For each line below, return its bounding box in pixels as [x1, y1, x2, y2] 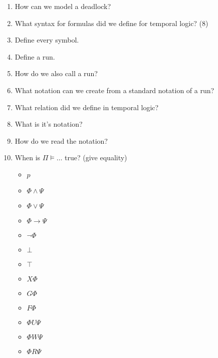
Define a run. [15, 51, 55, 62]
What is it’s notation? [15, 119, 83, 129]
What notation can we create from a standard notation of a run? [15, 85, 214, 95]
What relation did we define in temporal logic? [15, 102, 159, 112]
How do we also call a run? [15, 68, 98, 79]
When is [15, 152, 41, 163]
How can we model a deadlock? [15, 1, 111, 11]
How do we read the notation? [15, 135, 108, 146]
